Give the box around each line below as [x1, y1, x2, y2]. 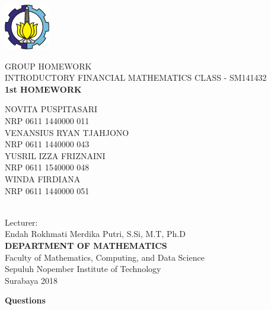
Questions [5, 294, 46, 306]
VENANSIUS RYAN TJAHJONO [5, 126, 129, 138]
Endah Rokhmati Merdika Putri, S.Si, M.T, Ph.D [5, 227, 186, 240]
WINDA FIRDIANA [5, 172, 81, 185]
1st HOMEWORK [5, 83, 82, 95]
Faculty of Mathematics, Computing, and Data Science [5, 251, 205, 263]
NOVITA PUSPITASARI [5, 103, 98, 115]
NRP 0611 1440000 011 [5, 114, 90, 126]
